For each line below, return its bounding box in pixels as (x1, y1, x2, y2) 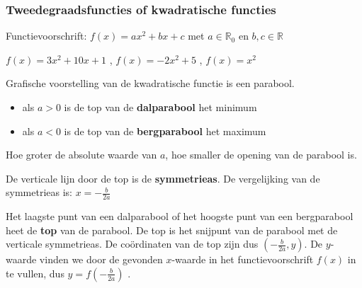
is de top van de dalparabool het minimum (64, 100, 257, 114)
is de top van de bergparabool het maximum (64, 123, 266, 138)
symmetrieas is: (6, 185, 72, 200)
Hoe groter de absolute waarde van (6, 147, 157, 162)
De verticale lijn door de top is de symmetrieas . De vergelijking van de (6, 171, 320, 185)
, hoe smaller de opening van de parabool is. (165, 147, 357, 162)
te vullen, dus (6, 265, 64, 280)
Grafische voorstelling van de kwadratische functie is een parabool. (6, 76, 295, 91)
